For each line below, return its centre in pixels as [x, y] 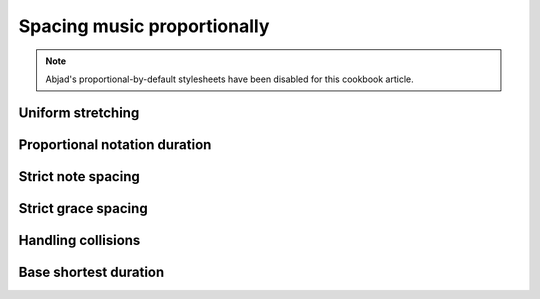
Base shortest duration [91, 271]
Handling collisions [79, 240]
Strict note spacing [79, 176]
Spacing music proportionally [144, 26]
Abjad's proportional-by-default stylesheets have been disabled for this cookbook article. [229, 79]
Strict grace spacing [83, 208]
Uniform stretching [79, 112]
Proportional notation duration [115, 144]
